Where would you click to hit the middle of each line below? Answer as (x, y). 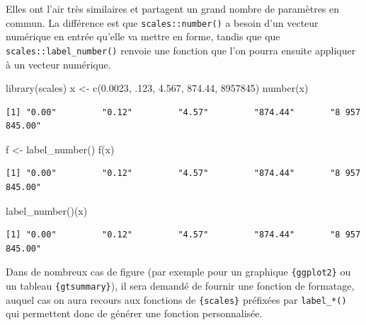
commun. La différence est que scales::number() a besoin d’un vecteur (162, 22)
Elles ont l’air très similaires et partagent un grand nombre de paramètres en (173, 8)
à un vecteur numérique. (58, 64)
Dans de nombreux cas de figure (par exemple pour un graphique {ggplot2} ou (178, 272)
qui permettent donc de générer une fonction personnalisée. (134, 313)
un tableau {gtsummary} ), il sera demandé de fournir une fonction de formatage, (180, 286)
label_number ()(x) (47, 210)
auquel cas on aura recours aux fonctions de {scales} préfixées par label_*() (176, 299)
